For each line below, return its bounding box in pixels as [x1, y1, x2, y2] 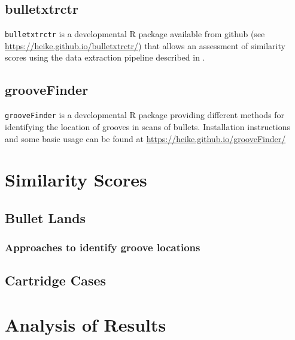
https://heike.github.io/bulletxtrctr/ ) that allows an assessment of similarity [5, 39, 285, 52]
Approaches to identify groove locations [5, 240, 200, 255]
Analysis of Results [5, 312, 166, 337]
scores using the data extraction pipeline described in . [5, 51, 205, 64]
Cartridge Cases [5, 271, 107, 290]
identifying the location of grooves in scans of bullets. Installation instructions [5, 120, 291, 133]
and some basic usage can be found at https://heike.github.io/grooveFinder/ [5, 132, 286, 145]
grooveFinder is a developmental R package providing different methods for [5, 109, 285, 121]
